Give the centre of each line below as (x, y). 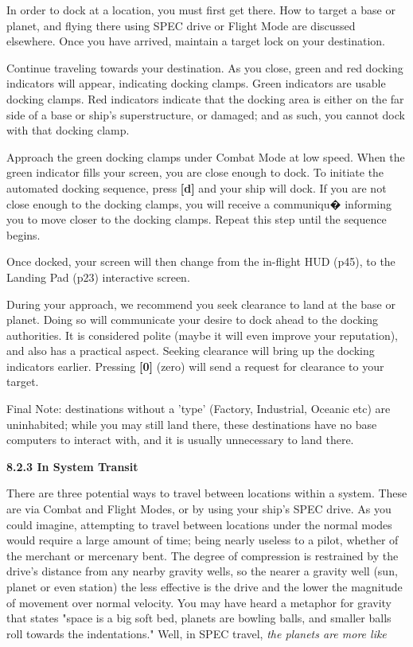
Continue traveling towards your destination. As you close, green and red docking (205, 67)
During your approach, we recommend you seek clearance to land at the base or (201, 304)
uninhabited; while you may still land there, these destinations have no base (192, 424)
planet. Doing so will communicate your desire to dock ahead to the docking (193, 320)
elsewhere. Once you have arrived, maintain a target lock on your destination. (196, 41)
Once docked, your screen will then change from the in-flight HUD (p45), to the (201, 261)
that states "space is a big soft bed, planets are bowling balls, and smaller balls (199, 618)
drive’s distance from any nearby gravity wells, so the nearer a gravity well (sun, (202, 571)
